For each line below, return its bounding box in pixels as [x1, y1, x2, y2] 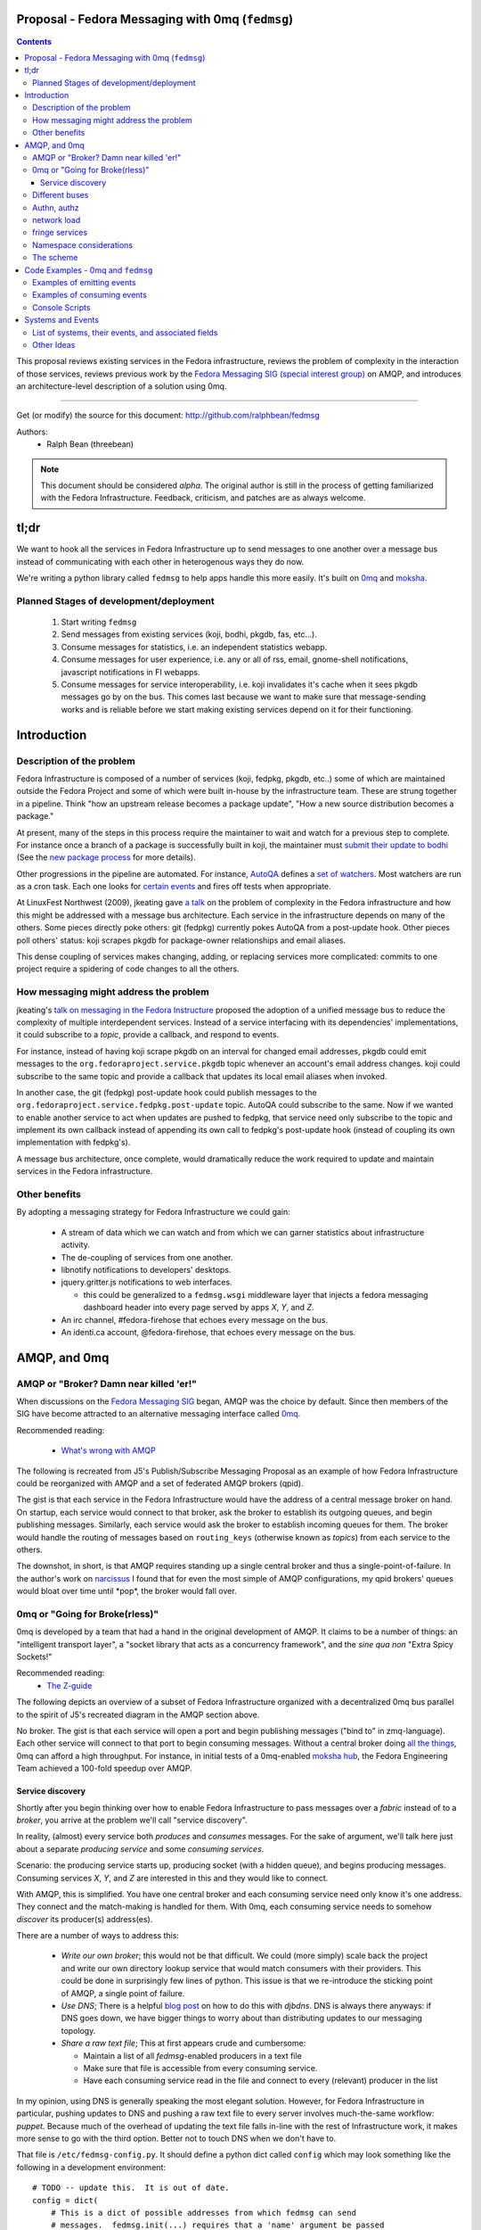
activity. [61, 1240, 91, 1251]
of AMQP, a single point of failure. [61, 1987, 185, 1998]
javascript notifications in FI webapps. [61, 666, 200, 677]
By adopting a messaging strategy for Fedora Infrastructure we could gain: [16, 1207, 291, 1218]
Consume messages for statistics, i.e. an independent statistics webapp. [61, 641, 328, 652]
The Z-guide [46, 1680, 93, 1690]
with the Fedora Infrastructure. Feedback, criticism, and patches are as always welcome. [40, 492, 366, 503]
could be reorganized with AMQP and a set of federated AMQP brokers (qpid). [16, 1478, 304, 1489]
